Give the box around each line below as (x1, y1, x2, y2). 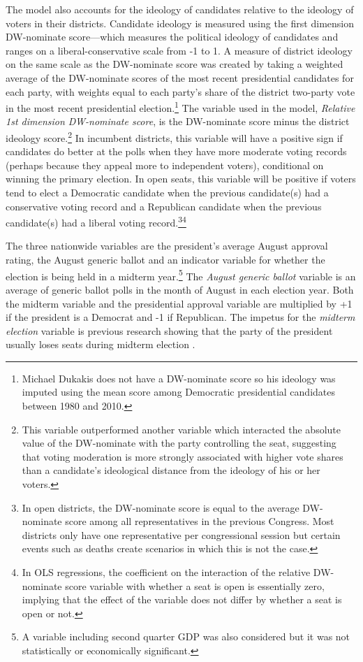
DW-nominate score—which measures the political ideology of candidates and (6, 29, 339, 44)
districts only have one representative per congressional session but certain (22, 527, 341, 542)
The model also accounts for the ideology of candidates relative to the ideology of (6, 2, 354, 16)
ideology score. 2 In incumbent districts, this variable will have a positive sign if (6, 129, 343, 145)
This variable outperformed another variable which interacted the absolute (22, 422, 341, 436)
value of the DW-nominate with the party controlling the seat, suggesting (22, 436, 336, 450)
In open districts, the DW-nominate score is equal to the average (22, 500, 299, 515)
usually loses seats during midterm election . (6, 337, 195, 352)
